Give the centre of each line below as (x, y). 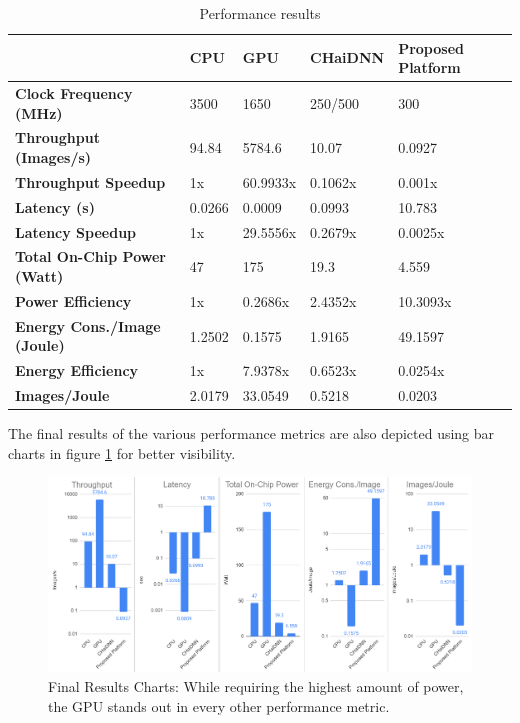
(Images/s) (53, 157)
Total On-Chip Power (90, 256)
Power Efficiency (73, 300)
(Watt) (39, 276)
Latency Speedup (76, 231)
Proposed (431, 47)
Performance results (260, 13)
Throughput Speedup (90, 181)
